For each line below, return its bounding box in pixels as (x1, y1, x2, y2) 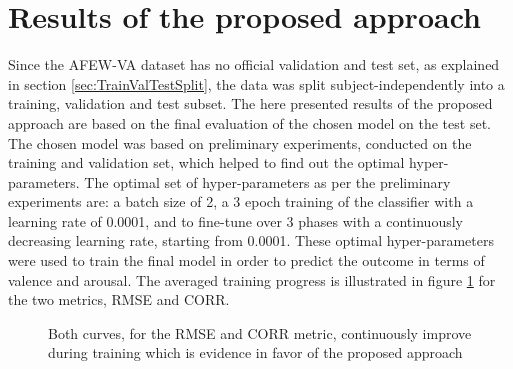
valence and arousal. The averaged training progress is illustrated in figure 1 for (8, 269, 496, 290)
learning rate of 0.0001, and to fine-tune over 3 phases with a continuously (8, 210, 463, 231)
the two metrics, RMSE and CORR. (8, 289, 230, 310)
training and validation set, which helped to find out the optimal (8, 152, 405, 173)
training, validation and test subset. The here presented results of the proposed (8, 93, 493, 114)
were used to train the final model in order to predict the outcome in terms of (8, 250, 485, 271)
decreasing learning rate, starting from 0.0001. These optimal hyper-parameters (8, 230, 494, 251)
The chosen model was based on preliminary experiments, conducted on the (8, 132, 472, 153)
